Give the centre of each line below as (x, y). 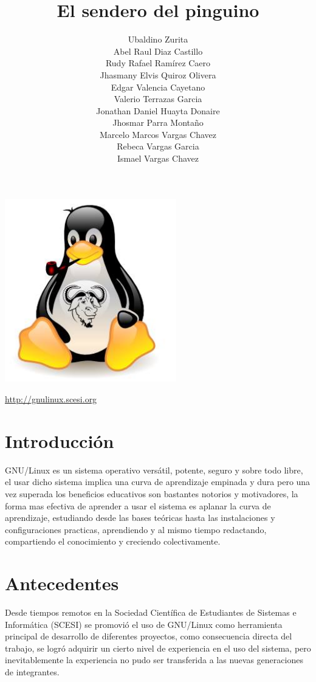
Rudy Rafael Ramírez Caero (158, 63)
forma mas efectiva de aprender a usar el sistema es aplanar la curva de (138, 505)
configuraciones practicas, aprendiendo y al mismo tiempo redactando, (136, 529)
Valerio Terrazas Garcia (158, 99)
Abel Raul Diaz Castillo (158, 51)
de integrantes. (32, 672)
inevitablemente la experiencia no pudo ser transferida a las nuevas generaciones (154, 660)
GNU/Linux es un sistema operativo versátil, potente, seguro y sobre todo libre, (154, 470)
